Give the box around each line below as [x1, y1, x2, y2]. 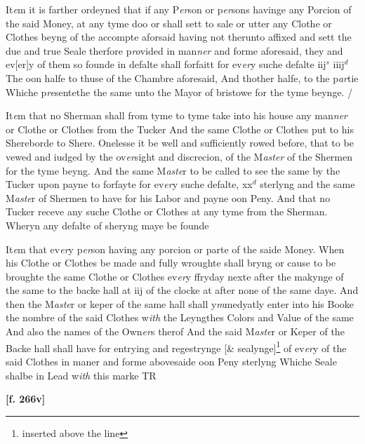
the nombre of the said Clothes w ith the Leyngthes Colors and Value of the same [6, 310, 354, 325]
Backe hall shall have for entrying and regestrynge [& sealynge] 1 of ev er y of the [6, 338, 347, 355]
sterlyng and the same [260, 177, 355, 191]
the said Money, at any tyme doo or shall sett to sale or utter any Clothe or [6, 15, 332, 30]
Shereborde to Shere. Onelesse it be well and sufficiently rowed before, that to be [6, 135, 354, 150]
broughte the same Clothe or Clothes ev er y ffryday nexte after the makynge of [6, 269, 344, 283]
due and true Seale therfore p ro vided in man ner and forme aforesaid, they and [6, 43, 343, 58]
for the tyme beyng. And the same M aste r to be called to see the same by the [6, 163, 340, 177]
